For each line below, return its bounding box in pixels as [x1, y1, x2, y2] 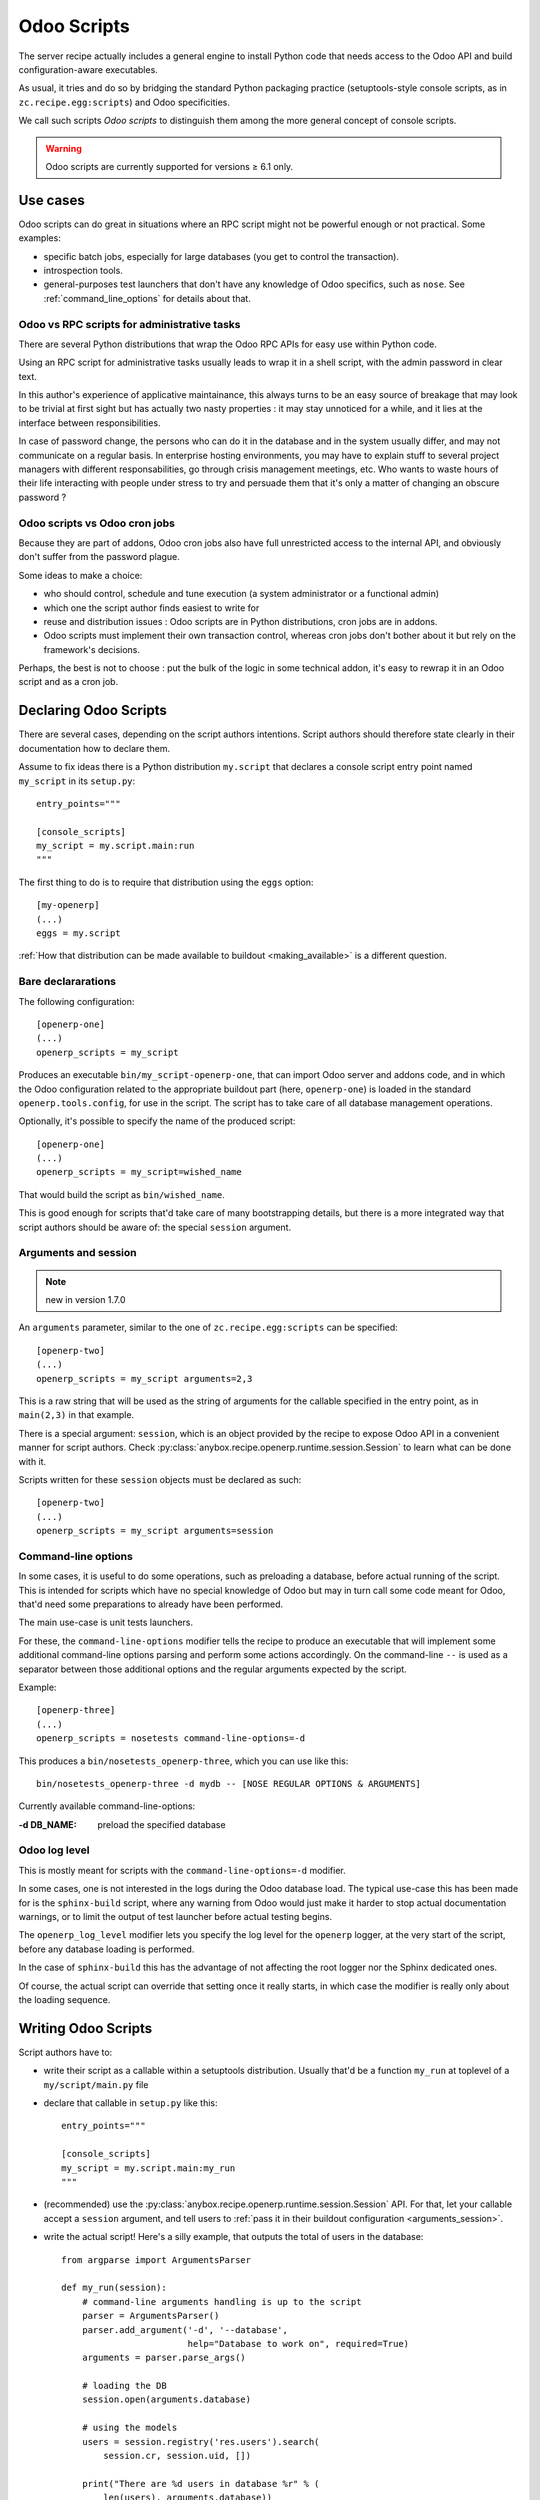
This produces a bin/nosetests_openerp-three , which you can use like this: [18, 1755, 349, 1767]
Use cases [18, 191, 85, 209]
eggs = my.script [36, 928, 121, 939]
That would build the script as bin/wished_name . [18, 1188, 225, 1200]
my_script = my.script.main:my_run [61, 2162, 236, 2174]
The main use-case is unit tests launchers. [18, 1616, 194, 1629]
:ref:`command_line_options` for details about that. [43, 292, 252, 304]
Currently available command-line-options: [18, 1800, 196, 1812]
